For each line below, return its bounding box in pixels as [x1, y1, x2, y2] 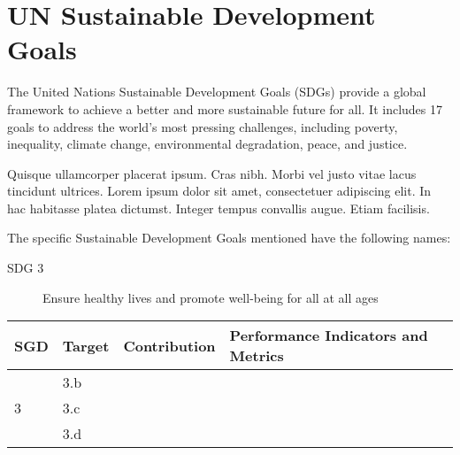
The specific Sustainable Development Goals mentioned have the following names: [7, 228, 451, 247]
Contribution [123, 335, 216, 356]
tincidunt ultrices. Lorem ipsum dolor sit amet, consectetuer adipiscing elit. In [7, 181, 432, 200]
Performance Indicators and [229, 325, 428, 346]
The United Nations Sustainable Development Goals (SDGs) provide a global [7, 82, 426, 101]
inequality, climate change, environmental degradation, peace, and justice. [7, 135, 408, 153]
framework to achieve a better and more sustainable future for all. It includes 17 [7, 99, 443, 118]
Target [62, 335, 110, 356]
